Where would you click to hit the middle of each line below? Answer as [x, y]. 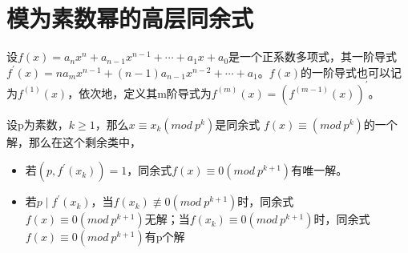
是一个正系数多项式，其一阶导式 [313, 56]
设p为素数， [38, 124]
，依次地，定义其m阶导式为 [139, 92]
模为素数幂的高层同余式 [130, 18]
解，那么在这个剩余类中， [74, 141]
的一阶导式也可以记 [351, 72]
